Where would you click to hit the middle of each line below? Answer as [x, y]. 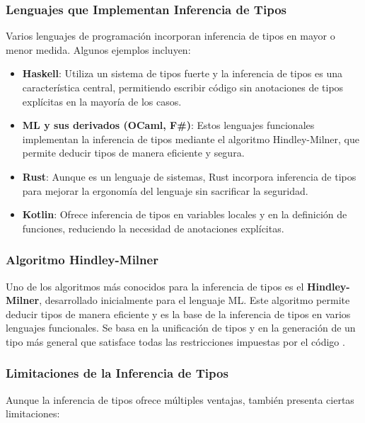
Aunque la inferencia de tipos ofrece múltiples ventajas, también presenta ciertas [180, 399]
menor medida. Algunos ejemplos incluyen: [98, 49]
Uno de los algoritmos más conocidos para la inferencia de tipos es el [155, 286]
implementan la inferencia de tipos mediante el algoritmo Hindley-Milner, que [191, 139]
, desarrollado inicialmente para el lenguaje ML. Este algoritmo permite [195, 300]
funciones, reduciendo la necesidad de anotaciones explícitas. [153, 228]
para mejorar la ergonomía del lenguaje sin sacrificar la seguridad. [165, 190]
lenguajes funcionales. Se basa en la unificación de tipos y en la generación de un [181, 328]
